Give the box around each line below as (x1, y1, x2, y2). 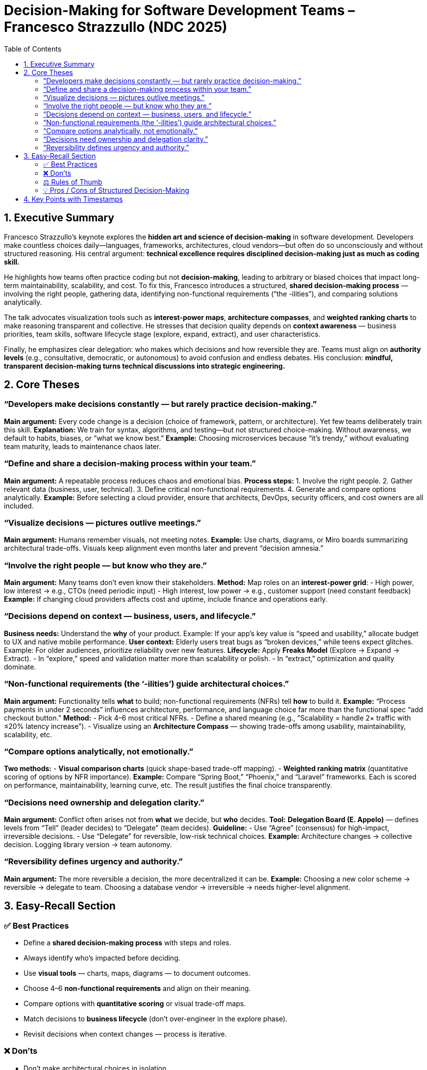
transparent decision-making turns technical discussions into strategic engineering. (4, 361, 285, 370)
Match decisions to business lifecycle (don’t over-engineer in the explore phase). (24, 1015, 288, 1023)
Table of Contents (4, 44, 62, 53)
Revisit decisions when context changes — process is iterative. (24, 1030, 227, 1039)
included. (4, 501, 34, 510)
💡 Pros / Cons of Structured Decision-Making (43, 186, 189, 194)
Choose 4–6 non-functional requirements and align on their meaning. (24, 984, 251, 993)
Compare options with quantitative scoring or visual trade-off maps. (24, 999, 246, 1008)
